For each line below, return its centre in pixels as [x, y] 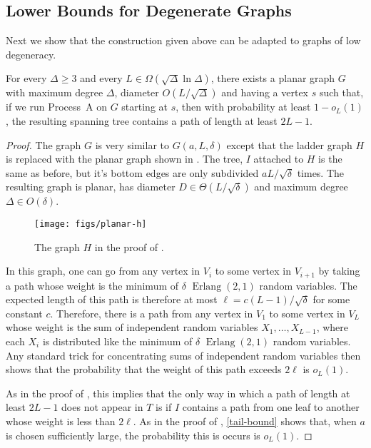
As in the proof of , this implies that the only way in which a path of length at [178, 393]
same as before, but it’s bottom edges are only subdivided [132, 172]
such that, [341, 92]
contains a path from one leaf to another [271, 407]
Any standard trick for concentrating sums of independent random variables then [183, 355]
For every [26, 78]
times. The [321, 172]
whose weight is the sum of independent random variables [132, 327]
